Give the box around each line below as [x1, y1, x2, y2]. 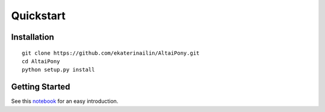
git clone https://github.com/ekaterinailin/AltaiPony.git [22, 49, 200, 57]
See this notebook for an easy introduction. [11, 98, 119, 105]
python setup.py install [22, 66, 95, 73]
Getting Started [11, 82, 70, 92]
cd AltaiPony [22, 58, 60, 64]
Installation [11, 32, 54, 42]
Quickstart [11, 9, 66, 22]
